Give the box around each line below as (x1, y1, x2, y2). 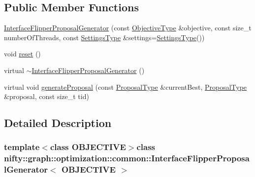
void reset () (4, 49, 41, 59)
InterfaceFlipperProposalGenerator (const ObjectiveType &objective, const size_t (4, 23, 252, 33)
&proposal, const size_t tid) (4, 91, 89, 101)
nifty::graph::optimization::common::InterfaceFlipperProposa (4, 152, 250, 164)
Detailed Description (4, 115, 112, 130)
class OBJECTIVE (50, 141, 126, 153)
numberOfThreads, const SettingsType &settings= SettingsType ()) (4, 32, 205, 42)
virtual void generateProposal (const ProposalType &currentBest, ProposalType (4, 81, 247, 92)
